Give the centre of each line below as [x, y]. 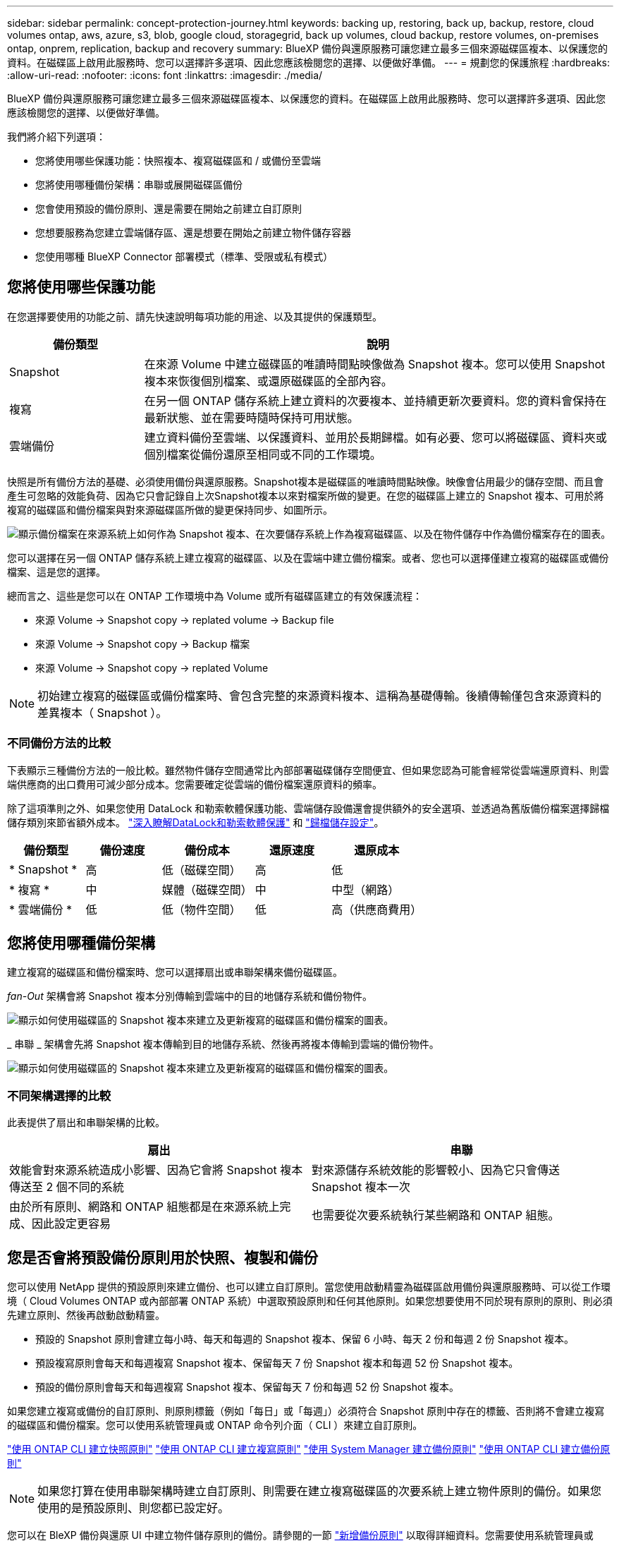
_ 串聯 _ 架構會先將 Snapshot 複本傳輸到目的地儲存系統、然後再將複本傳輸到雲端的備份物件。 [223, 1044]
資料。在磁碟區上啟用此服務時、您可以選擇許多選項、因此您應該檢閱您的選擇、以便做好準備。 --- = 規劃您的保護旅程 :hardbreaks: [308, 62]
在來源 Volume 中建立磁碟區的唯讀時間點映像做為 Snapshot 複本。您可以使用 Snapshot [375, 364]
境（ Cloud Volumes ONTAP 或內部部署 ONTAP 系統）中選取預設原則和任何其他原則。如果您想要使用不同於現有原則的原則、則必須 [310, 1301]
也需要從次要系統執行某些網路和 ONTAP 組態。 [436, 1215]
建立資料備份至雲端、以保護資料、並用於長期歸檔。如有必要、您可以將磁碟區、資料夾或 [375, 437]
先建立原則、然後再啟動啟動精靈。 [86, 1315]
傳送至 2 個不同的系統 [67, 1187]
